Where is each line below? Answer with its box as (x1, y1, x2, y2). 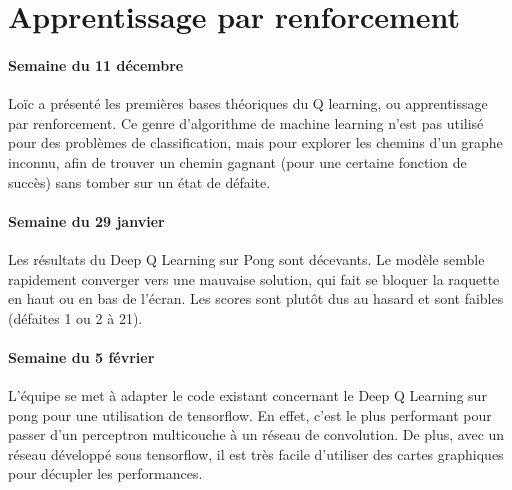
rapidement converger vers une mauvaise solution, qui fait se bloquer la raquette (8, 268, 500, 289)
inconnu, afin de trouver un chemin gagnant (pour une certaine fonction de (8, 151, 467, 172)
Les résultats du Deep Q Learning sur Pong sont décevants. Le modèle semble (8, 248, 485, 269)
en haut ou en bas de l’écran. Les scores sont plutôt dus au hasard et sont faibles (8, 288, 504, 309)
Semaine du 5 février (8, 346, 155, 367)
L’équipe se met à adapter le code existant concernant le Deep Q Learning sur (8, 385, 487, 406)
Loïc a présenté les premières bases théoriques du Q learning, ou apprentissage (8, 93, 488, 114)
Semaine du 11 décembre (8, 54, 184, 75)
